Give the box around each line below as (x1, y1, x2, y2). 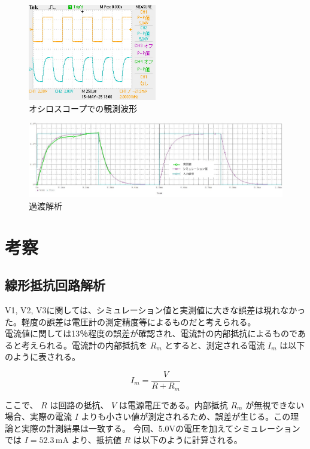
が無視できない (245, 398, 305, 411)
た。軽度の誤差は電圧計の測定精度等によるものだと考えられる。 (5, 315, 256, 328)
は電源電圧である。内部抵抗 (118, 398, 228, 411)
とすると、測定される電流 (165, 338, 265, 351)
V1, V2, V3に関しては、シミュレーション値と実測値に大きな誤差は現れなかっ (5, 304, 306, 316)
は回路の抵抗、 (50, 398, 109, 411)
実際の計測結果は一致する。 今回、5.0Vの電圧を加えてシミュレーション (21, 421, 300, 434)
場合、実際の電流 (5, 410, 72, 423)
